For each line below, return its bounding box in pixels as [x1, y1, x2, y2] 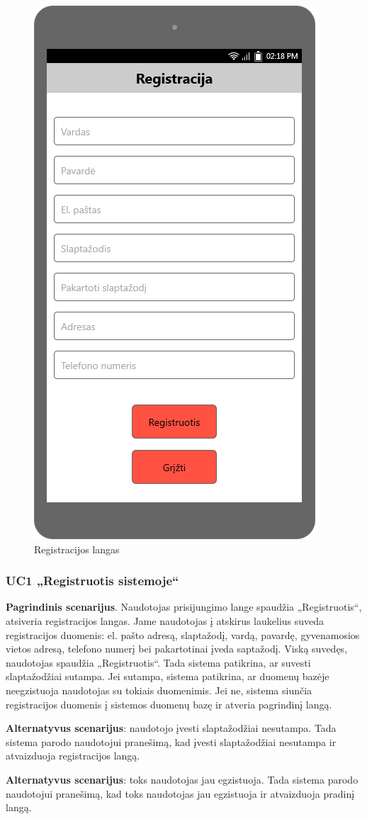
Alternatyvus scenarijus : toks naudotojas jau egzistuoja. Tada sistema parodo [6, 772, 358, 786]
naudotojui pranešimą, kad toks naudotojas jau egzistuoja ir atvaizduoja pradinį [6, 786, 355, 801]
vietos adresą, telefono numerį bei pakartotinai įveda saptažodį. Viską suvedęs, [6, 641, 348, 656]
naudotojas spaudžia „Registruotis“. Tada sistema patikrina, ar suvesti [6, 655, 311, 670]
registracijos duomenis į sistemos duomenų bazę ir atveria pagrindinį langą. [6, 696, 332, 711]
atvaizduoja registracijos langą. [6, 748, 140, 763]
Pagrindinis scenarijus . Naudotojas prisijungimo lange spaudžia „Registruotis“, [6, 599, 362, 614]
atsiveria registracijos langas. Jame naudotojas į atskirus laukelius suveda [6, 614, 324, 628]
